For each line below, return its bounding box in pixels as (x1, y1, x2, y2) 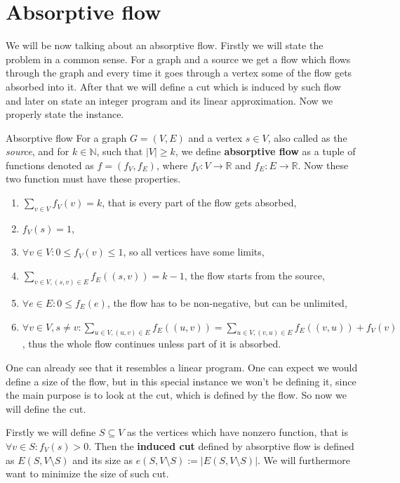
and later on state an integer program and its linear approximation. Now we (6, 93, 333, 107)
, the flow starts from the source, (184, 268, 325, 283)
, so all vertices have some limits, (123, 244, 265, 259)
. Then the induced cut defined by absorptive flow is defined (88, 438, 354, 453)
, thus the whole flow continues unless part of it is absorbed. (22, 336, 281, 351)
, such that (96, 144, 143, 159)
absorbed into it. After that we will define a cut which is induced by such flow (6, 79, 341, 93)
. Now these (298, 157, 349, 172)
